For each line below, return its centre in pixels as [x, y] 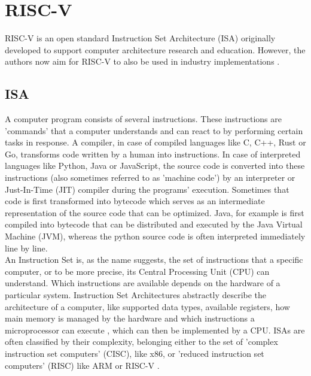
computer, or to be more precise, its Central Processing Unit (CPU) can [137, 271]
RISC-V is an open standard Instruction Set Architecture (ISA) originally [140, 38]
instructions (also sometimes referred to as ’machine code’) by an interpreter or [150, 178]
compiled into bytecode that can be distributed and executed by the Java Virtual [154, 224]
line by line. [26, 248]
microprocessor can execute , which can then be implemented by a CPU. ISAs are [155, 330]
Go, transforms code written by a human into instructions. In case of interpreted [153, 154]
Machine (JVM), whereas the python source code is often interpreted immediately [155, 236]
